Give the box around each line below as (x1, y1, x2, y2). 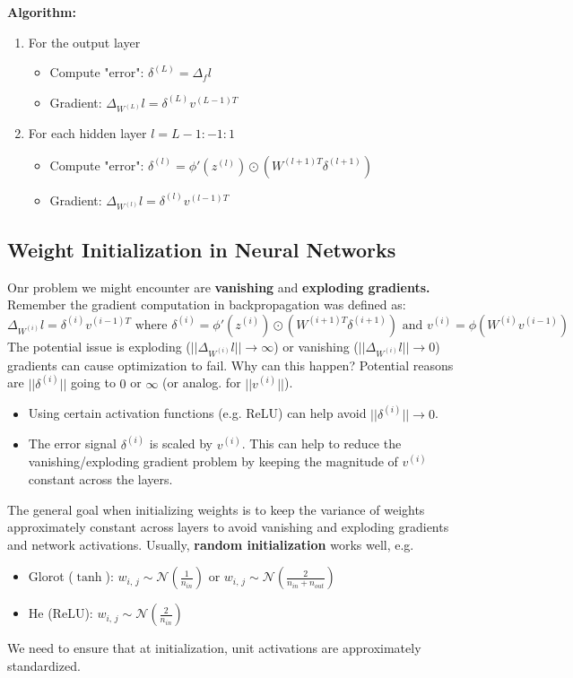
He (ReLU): (28, 604, 93, 622)
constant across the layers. (28, 470, 173, 489)
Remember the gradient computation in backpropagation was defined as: (7, 295, 406, 314)
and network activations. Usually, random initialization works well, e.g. (7, 535, 414, 553)
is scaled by (149, 434, 213, 453)
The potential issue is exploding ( (7, 336, 191, 355)
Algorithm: (7, 3, 76, 21)
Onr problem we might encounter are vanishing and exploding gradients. (7, 277, 430, 296)
